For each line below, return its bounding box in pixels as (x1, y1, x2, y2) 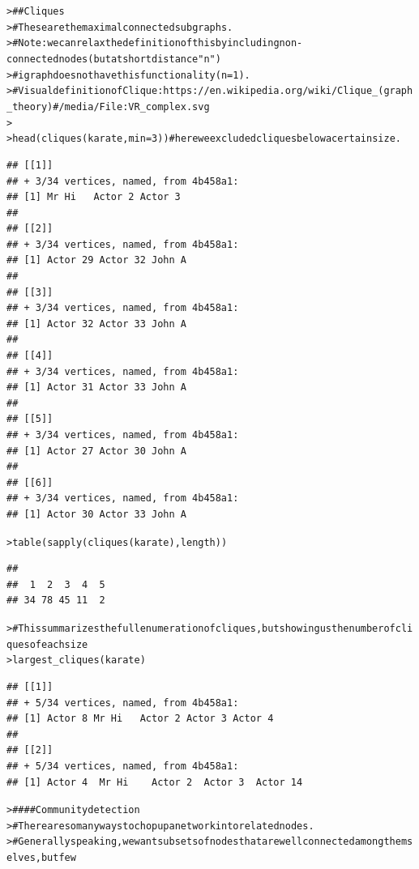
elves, (6, 852, 41, 864)
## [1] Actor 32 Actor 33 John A (6, 317, 186, 330)
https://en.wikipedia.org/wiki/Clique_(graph (163, 85, 413, 97)
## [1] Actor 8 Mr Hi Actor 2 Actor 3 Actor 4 (6, 713, 274, 725)
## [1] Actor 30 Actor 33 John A (6, 508, 186, 520)
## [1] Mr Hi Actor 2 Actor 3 (6, 191, 181, 203)
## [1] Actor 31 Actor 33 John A (6, 381, 186, 394)
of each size (29, 638, 88, 650)
